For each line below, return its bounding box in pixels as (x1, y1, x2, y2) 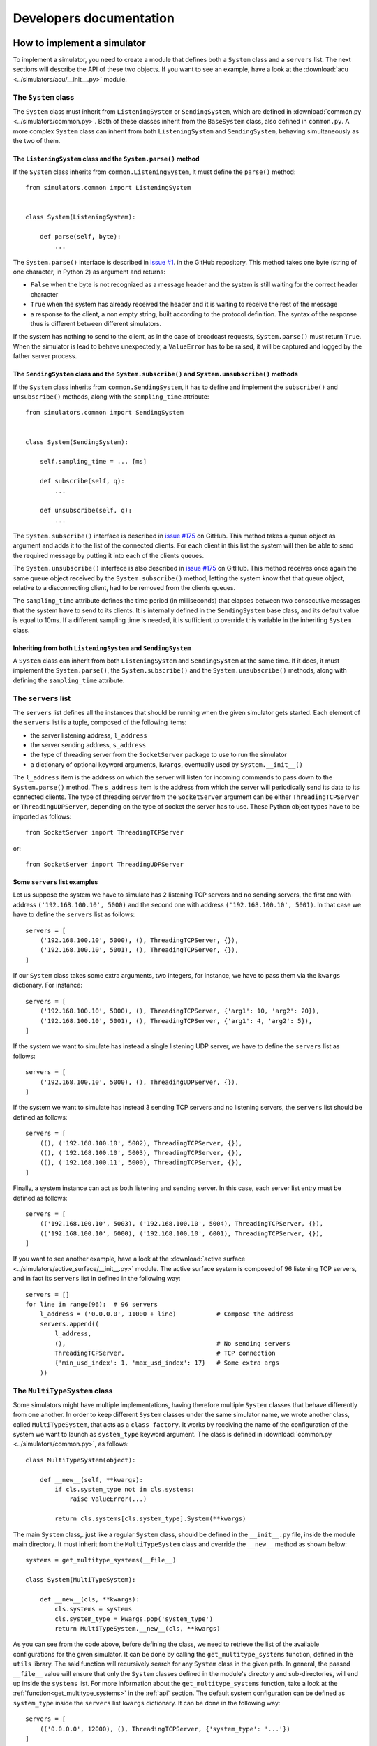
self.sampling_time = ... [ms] (39, 457, 147, 466)
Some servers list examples (13, 877, 98, 886)
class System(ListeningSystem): (25, 213, 136, 221)
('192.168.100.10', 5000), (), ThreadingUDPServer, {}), (39, 1078, 239, 1086)
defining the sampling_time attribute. (13, 676, 125, 684)
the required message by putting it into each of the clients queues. (13, 551, 205, 559)
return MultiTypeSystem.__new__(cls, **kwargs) (54, 1624, 221, 1633)
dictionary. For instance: (13, 981, 83, 990)
